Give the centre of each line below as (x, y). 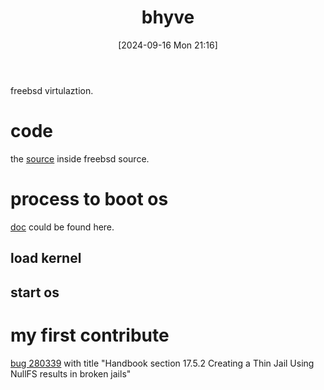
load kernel (46, 258)
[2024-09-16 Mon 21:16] (168, 45)
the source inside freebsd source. (80, 158)
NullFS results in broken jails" (71, 373)
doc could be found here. (62, 227)
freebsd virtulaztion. (52, 90)
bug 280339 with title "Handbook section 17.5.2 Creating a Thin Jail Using (162, 363)
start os (35, 292)
